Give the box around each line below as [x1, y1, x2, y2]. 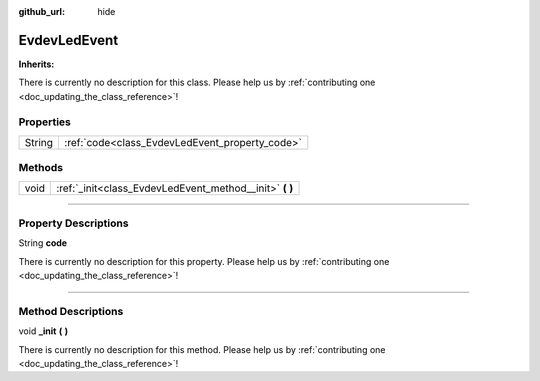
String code [18, 237, 68, 249]
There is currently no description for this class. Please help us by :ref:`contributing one [18, 76, 376, 89]
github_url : [18, 6, 65, 17]
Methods [18, 161, 64, 175]
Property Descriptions [18, 216, 129, 230]
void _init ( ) [18, 325, 69, 337]
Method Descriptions [18, 304, 124, 318]
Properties [18, 115, 72, 129]
